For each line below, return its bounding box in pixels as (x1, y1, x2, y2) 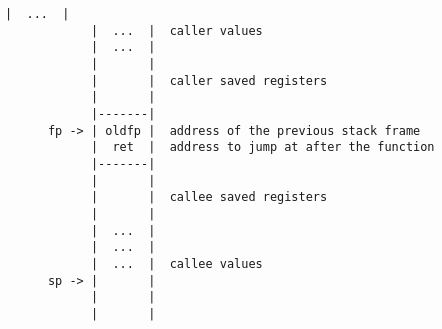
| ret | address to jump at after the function (90, 140, 435, 155)
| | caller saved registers (90, 73, 328, 88)
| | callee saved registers (90, 190, 328, 205)
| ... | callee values (90, 256, 263, 271)
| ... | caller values (90, 23, 263, 38)
